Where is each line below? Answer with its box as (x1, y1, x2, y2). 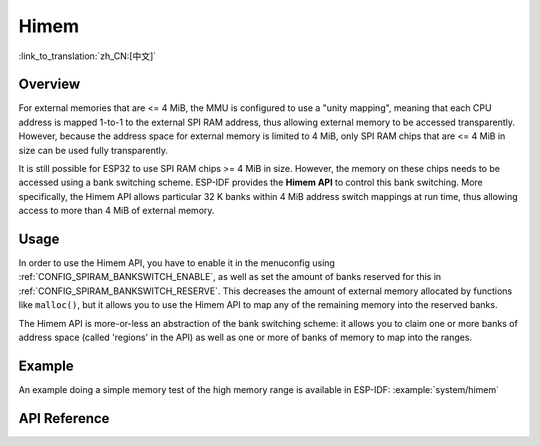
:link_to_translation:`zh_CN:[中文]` (18, 50, 157, 62)
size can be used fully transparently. (18, 144, 169, 156)
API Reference (18, 410, 110, 427)
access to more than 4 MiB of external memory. (18, 205, 215, 217)
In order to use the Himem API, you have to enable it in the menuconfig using (18, 257, 335, 269)
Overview (18, 76, 81, 93)
